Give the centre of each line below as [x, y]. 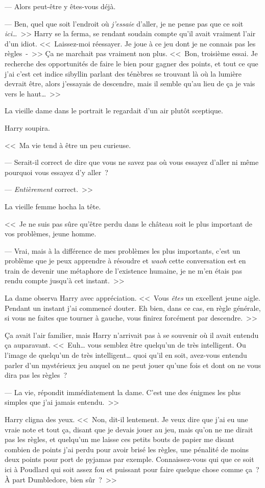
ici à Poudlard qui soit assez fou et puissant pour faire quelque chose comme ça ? [132, 469]
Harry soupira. [27, 127]
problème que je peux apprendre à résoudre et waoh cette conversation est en [125, 261]
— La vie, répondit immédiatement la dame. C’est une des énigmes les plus [123, 392]
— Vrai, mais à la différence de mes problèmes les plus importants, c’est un [123, 250]
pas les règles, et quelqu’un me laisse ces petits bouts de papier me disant [119, 439]
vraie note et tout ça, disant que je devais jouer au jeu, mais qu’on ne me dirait [129, 429]
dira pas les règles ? [36, 375]
